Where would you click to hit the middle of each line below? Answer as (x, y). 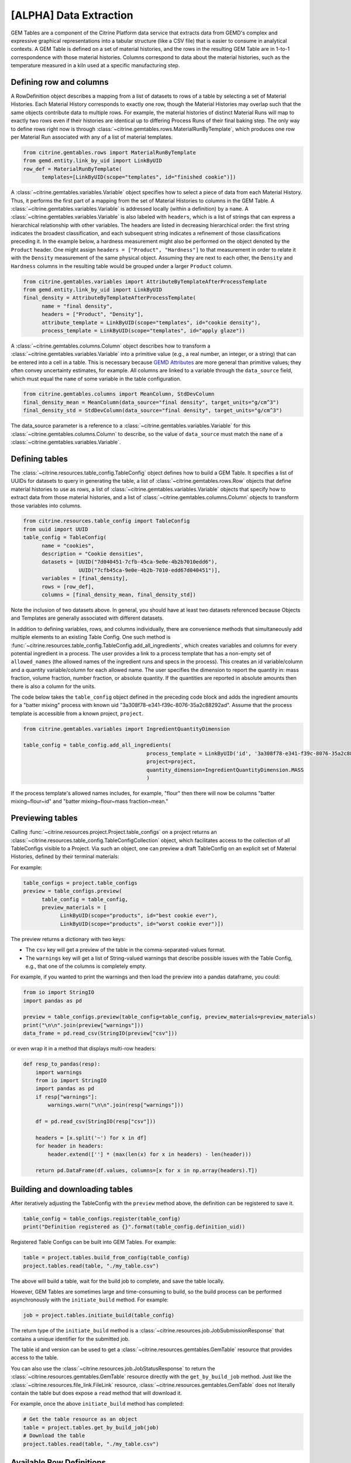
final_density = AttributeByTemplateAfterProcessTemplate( (109, 298)
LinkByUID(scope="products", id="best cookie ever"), (139, 916)
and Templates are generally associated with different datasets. (87, 618)
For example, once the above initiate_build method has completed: (97, 1404)
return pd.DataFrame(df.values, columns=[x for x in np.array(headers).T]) (147, 1171)
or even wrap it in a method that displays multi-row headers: (83, 1049)
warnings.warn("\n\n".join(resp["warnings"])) (116, 1105)
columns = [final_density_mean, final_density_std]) (119, 595)
